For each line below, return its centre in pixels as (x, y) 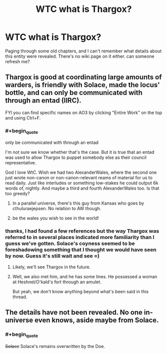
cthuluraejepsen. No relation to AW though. (57, 209)
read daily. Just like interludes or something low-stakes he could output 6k (82, 183)
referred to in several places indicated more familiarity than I (80, 237)
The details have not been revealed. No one (74, 312)
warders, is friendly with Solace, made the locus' (83, 85)
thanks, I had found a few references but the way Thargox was (82, 231)
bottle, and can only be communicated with (74, 93)
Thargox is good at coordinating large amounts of (83, 77)
